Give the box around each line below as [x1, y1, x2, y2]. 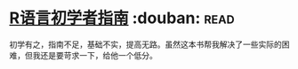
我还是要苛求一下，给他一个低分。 [32, 50, 157, 60]
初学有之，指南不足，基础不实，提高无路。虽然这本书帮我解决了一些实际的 [9, 39, 282, 50]
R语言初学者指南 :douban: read [9, 8, 235, 28]
